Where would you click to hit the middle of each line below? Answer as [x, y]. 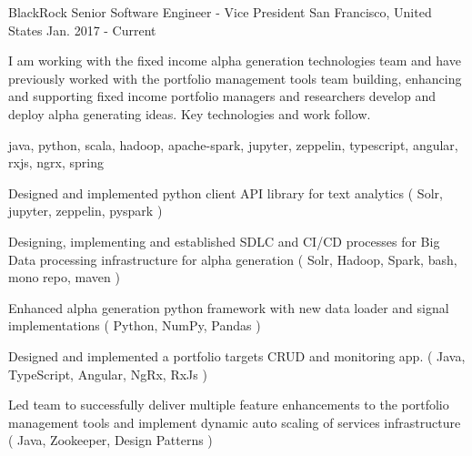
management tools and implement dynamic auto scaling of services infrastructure [235, 422]
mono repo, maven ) [64, 277]
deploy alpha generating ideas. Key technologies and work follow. [190, 113]
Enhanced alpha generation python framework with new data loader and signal [229, 307]
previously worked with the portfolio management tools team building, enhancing [235, 78]
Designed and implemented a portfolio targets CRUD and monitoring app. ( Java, [237, 355]
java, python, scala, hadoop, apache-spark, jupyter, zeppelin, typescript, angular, [233, 144]
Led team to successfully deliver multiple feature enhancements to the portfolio [229, 405]
